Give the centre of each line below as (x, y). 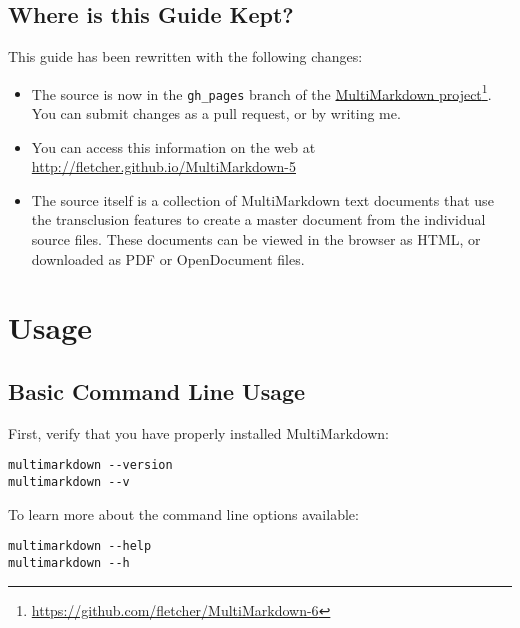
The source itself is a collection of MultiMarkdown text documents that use (262, 199)
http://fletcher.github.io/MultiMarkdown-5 (164, 166)
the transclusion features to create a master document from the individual (258, 219)
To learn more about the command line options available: (183, 513)
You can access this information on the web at (173, 146)
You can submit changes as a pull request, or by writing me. (216, 113)
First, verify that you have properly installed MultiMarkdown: (198, 432)
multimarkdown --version (90, 465)
